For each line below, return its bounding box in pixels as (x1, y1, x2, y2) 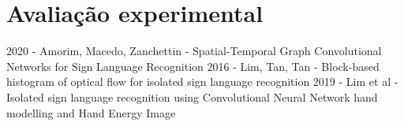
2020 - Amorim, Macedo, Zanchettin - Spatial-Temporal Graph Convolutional (6, 43, 382, 59)
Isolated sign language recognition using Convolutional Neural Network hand (6, 88, 378, 105)
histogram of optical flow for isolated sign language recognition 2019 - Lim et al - (6, 73, 398, 90)
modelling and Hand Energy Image (6, 104, 176, 120)
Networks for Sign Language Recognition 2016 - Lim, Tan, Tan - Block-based (6, 57, 380, 74)
